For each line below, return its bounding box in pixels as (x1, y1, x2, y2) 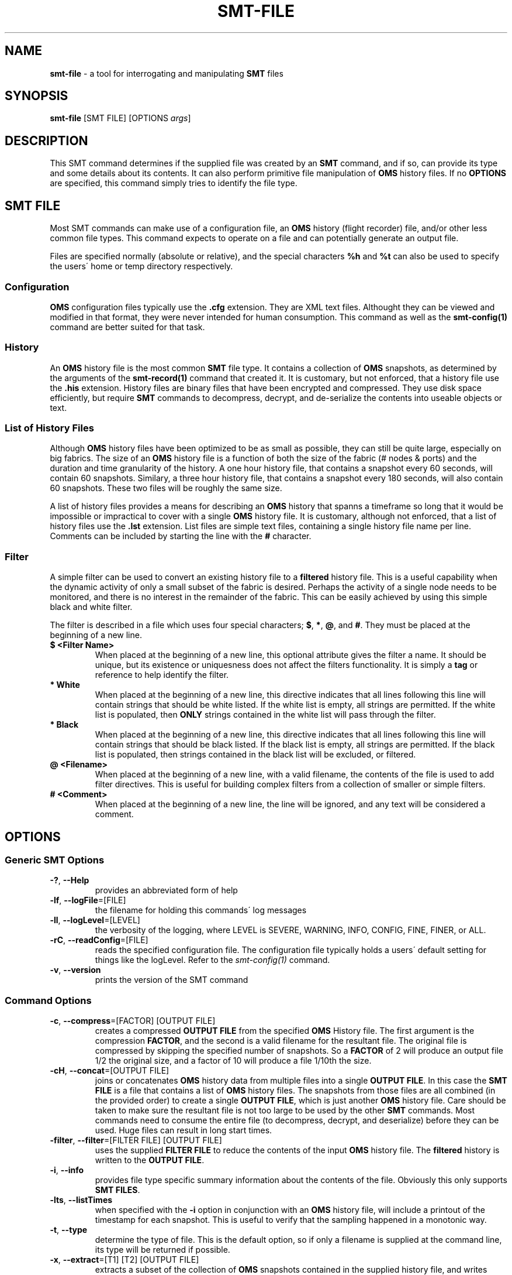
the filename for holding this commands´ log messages (95, 905, 307, 916)
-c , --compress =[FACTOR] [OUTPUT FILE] (50, 1016, 216, 1026)
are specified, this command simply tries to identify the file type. (50, 178, 297, 188)
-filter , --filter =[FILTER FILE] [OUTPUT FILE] (50, 1135, 222, 1146)
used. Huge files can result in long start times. (95, 1125, 272, 1136)
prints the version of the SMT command (95, 975, 248, 985)
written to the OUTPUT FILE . (95, 1155, 205, 1166)
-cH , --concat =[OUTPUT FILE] (50, 1065, 169, 1076)
